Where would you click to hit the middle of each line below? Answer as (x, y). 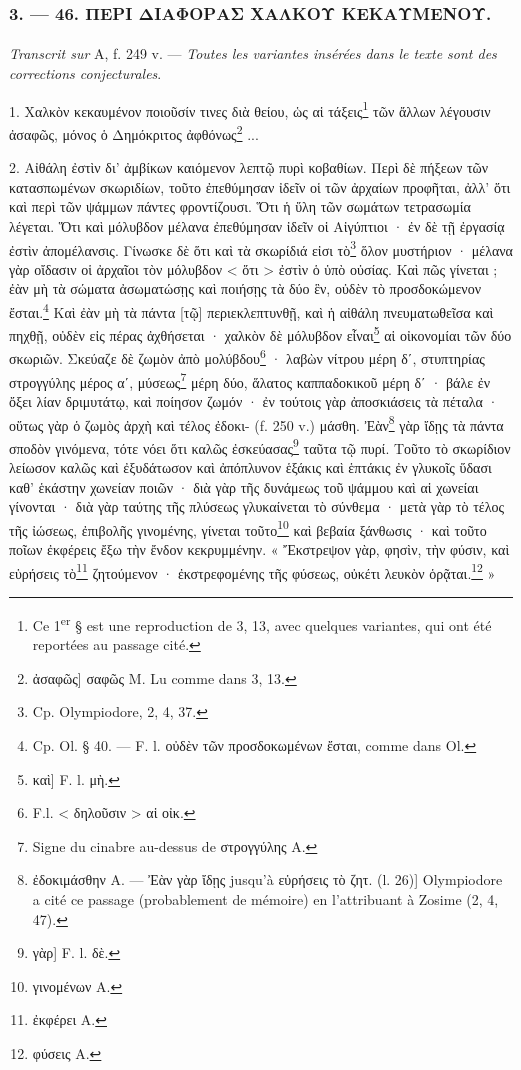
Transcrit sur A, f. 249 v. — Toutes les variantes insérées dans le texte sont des (253, 53)
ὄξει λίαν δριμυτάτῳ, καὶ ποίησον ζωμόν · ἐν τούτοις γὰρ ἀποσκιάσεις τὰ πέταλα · (254, 400)
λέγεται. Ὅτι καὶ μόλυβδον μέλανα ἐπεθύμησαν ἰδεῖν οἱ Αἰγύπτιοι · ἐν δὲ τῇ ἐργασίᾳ (257, 225)
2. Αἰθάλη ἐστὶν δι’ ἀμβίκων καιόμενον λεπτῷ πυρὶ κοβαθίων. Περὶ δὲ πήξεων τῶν (249, 167)
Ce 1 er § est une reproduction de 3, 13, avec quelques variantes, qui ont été (262, 623)
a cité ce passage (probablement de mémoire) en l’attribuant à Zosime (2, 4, (265, 898)
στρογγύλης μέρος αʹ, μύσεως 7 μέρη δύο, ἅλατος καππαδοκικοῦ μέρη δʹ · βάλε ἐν (249, 380)
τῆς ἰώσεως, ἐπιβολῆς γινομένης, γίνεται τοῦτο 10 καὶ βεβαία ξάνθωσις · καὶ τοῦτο (248, 528)
